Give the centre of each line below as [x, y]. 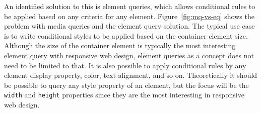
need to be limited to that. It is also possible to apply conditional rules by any [125, 65]
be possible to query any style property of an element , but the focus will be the [126, 85]
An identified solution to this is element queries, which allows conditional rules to [130, 6]
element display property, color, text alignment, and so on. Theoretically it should [131, 75]
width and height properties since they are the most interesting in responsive [124, 95]
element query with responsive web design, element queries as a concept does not [129, 55]
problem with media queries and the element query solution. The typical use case [129, 26]
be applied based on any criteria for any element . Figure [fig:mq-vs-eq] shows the [129, 16]
